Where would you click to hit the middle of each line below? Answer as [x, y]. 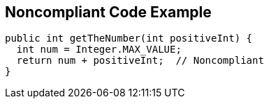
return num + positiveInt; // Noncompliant [140, 61]
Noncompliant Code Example [108, 12]
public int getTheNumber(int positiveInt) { [129, 38]
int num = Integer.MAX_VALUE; [99, 50]
